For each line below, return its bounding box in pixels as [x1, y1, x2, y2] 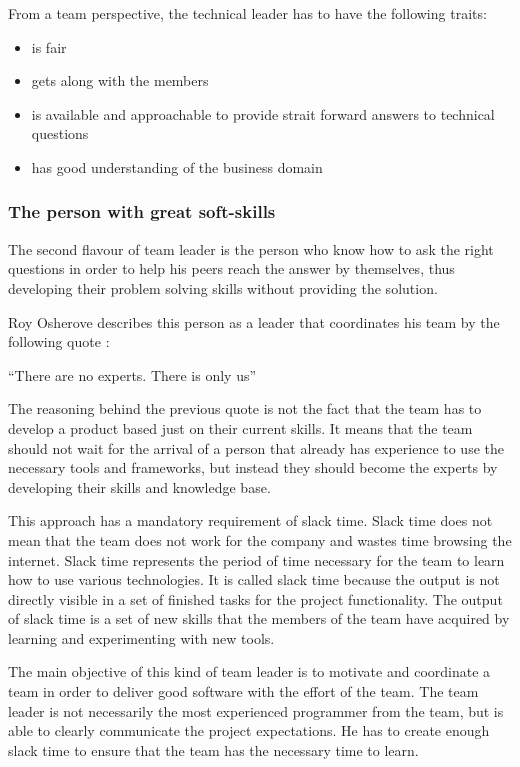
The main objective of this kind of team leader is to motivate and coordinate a [8, 661, 491, 682]
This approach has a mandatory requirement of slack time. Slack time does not [8, 510, 493, 531]
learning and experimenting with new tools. [8, 627, 275, 648]
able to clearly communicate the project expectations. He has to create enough [8, 720, 490, 741]
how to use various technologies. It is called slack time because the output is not [8, 569, 500, 590]
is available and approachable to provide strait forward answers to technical [31, 103, 495, 124]
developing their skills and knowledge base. [8, 476, 271, 497]
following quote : [8, 331, 110, 352]
